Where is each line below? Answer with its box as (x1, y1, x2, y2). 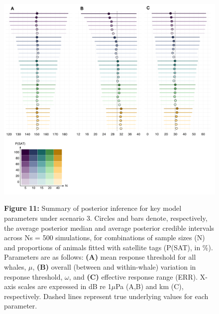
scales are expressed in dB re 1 (18, 281, 111, 292)
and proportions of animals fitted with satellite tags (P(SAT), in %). (4, 242, 213, 252)
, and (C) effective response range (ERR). (69, 271, 198, 282)
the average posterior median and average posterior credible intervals (4, 222, 215, 233)
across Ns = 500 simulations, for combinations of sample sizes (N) (4, 232, 205, 243)
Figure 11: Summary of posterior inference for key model (4, 203, 182, 213)
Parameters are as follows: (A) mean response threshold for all (4, 252, 196, 262)
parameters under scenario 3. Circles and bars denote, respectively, (4, 212, 208, 223)
